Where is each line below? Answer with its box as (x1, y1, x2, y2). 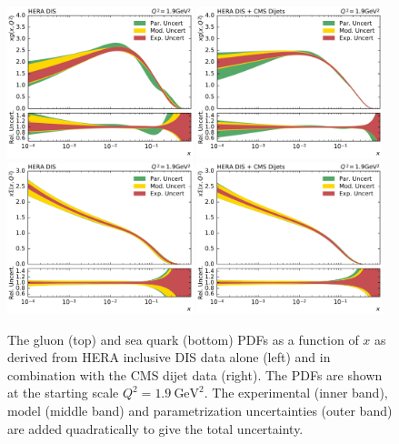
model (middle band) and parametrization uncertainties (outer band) (7, 401, 393, 420)
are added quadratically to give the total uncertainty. (7, 419, 304, 438)
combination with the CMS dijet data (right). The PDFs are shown (7, 365, 383, 384)
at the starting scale (7, 383, 119, 402)
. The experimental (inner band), (204, 383, 388, 402)
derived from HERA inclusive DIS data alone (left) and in (7, 348, 331, 367)
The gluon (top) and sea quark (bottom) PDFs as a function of (7, 329, 359, 348)
